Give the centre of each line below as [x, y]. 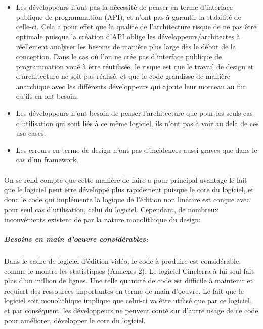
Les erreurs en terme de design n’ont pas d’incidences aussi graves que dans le [137, 150]
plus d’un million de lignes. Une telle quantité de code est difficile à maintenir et [129, 281]
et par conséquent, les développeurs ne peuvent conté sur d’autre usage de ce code [131, 310]
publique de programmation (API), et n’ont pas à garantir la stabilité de [128, 16]
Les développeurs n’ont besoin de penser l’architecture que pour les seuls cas [134, 113]
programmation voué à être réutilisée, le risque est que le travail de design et [135, 66]
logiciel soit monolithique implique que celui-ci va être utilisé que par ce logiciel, [128, 300]
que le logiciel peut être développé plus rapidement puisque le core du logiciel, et [129, 190]
